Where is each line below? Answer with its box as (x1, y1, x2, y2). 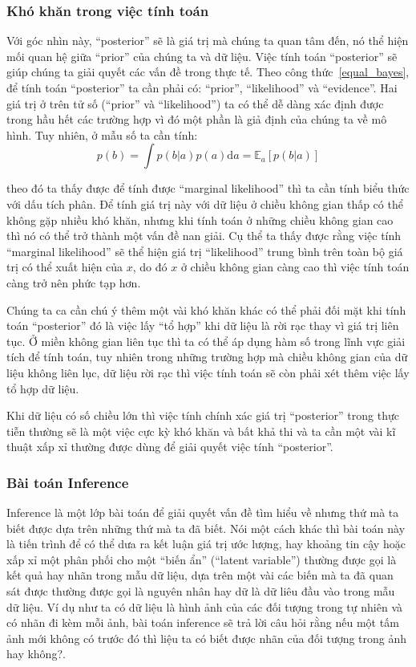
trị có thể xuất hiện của (6, 258, 123, 275)
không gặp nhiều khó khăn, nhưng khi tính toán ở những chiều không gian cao (6, 211, 394, 228)
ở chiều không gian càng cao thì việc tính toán (180, 258, 410, 275)
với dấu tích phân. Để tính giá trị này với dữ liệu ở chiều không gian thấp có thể (6, 195, 403, 212)
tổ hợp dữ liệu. (6, 380, 79, 397)
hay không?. (6, 645, 66, 662)
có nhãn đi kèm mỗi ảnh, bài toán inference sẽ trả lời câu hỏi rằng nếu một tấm (6, 614, 399, 631)
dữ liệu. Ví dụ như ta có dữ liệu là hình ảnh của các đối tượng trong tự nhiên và (6, 598, 402, 615)
